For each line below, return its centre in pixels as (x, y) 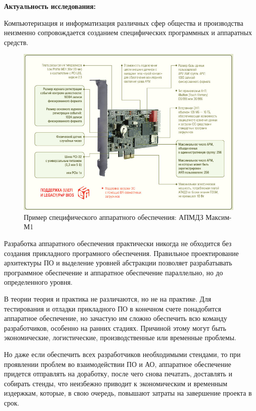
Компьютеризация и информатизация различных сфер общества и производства (124, 23)
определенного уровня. (38, 282)
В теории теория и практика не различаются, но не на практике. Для (108, 298)
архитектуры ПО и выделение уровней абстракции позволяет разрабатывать (118, 263)
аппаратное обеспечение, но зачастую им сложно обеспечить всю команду (116, 318)
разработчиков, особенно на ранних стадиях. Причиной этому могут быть (115, 328)
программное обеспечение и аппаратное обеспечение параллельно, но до (113, 272)
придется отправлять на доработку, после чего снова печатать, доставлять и (118, 374)
